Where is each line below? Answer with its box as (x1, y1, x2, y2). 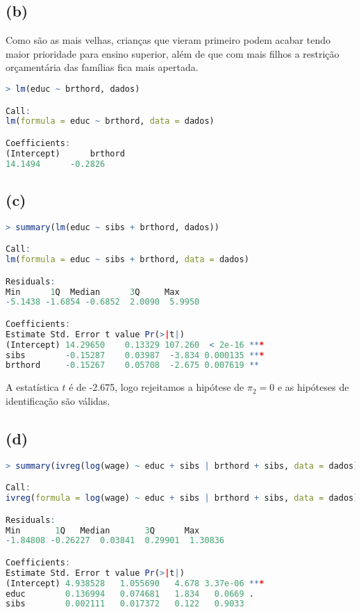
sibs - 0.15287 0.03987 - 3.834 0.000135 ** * (6, 350, 265, 360)
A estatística (6, 380, 59, 394)
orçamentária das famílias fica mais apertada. (6, 60, 199, 74)
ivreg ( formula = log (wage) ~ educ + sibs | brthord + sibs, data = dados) (6, 493, 359, 504)
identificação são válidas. (6, 393, 110, 408)
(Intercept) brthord (6, 148, 125, 159)
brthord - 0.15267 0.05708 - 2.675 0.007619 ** (6, 360, 260, 371)
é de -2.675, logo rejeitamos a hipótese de (69, 380, 244, 394)
